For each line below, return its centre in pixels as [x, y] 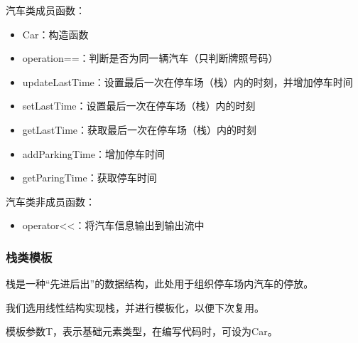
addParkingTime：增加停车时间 [93, 153]
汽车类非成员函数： [50, 201]
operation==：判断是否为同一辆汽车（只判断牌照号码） [150, 58]
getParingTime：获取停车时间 [89, 178]
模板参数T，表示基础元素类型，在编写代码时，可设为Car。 [142, 331]
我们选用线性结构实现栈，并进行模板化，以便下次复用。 [135, 307]
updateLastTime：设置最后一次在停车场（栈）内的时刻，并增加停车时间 [188, 81]
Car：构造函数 [55, 34]
